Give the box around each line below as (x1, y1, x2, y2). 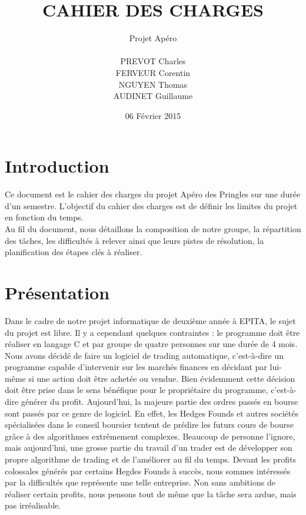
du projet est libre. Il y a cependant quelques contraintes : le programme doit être (5, 326, 300, 338)
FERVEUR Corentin (115, 66, 191, 78)
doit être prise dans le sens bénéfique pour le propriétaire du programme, (5, 384, 268, 396)
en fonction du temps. (5, 211, 84, 223)
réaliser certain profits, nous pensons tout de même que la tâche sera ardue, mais (5, 487, 297, 500)
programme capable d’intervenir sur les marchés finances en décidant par (5, 361, 267, 373)
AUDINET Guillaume (113, 90, 193, 102)
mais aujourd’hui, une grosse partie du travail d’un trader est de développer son (5, 441, 292, 454)
